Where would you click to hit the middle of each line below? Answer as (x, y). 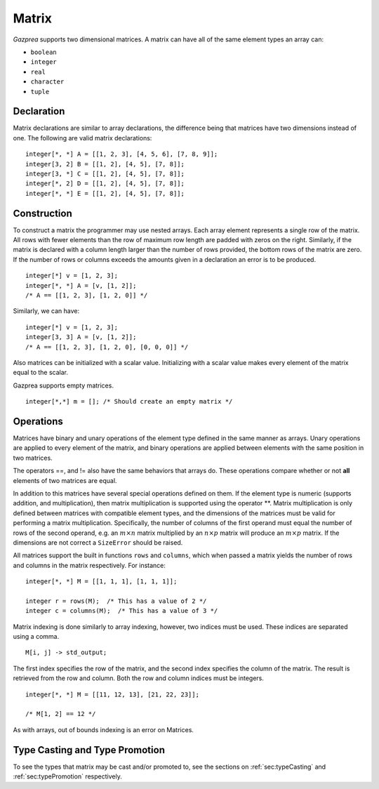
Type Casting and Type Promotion (89, 750)
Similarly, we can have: (46, 311)
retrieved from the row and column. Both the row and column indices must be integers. (139, 678)
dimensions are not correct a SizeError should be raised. (98, 542)
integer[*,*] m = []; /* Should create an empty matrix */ (129, 402)
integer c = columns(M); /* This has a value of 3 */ (122, 611)
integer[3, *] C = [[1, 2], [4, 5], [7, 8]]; (105, 173)
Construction (43, 213)
